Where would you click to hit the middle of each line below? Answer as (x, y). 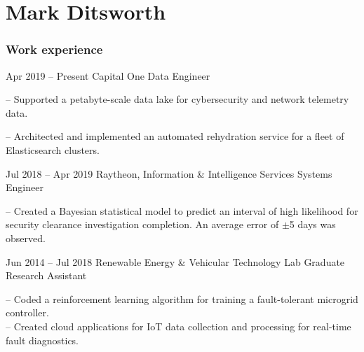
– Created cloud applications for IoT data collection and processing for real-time (178, 326)
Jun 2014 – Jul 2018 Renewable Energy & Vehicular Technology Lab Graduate (175, 261)
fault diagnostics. (42, 340)
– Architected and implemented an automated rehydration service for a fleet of (175, 136)
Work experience (54, 49)
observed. (26, 238)
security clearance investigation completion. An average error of (142, 224)
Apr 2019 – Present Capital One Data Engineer (108, 75)
